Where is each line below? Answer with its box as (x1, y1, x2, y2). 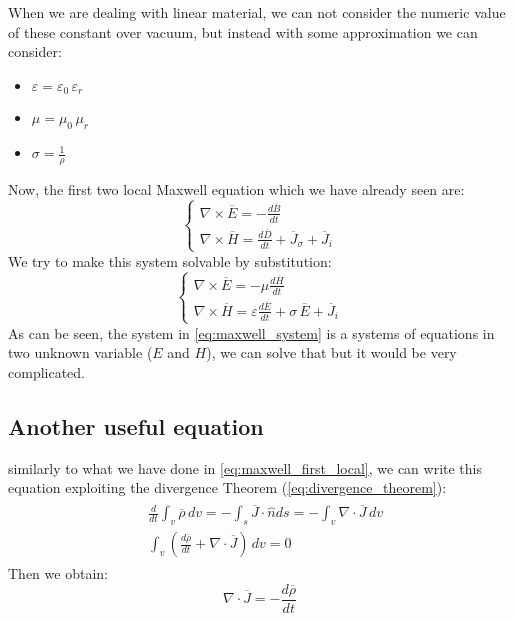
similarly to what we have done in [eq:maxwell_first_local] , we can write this (8, 457, 482, 478)
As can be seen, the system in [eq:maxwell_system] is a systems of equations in (8, 322, 495, 343)
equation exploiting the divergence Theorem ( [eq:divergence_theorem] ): (8, 477, 447, 498)
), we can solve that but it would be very (206, 342, 457, 363)
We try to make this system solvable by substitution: (8, 250, 332, 271)
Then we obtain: (8, 563, 108, 584)
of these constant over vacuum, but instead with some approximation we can (8, 21, 478, 42)
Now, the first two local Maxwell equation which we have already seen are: (8, 178, 465, 199)
